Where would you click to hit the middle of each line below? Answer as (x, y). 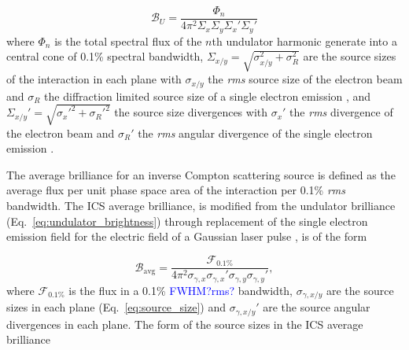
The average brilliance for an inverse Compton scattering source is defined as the (201, 174)
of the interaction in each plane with (94, 79)
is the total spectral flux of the (128, 41)
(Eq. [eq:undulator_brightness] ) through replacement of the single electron (187, 221)
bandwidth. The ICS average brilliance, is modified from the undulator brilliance (201, 206)
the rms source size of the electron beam (305, 79)
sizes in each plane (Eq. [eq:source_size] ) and (116, 307)
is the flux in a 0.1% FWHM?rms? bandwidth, (181, 290)
